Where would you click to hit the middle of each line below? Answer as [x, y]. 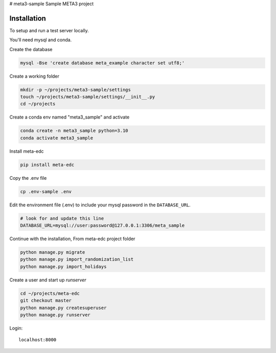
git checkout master [46, 301]
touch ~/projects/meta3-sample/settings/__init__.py [88, 97]
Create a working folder [34, 76]
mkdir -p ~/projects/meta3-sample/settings [76, 90]
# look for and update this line [62, 218]
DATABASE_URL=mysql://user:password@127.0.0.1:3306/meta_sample [102, 226]
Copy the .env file [28, 178]
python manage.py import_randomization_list [77, 260]
